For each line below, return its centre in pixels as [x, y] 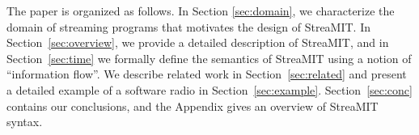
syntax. [25, 122]
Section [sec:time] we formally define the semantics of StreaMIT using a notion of [209, 58]
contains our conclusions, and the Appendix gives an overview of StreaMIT [193, 105]
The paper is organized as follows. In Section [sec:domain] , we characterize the [201, 11]
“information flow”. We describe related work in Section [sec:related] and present [207, 74]
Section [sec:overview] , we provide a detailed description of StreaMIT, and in [198, 42]
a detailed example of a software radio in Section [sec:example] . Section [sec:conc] [209, 89]
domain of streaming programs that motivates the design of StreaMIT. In [189, 26]
